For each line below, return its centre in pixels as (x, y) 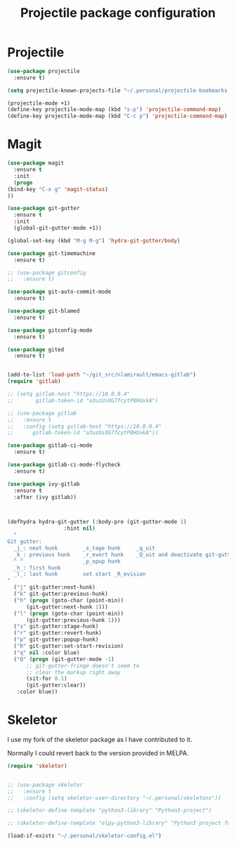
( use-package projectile (44, 71)
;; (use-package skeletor (45, 785)
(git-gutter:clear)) (56, 685)
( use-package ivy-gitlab (44, 484)
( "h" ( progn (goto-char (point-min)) (69, 600)
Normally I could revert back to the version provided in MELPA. (98, 753)
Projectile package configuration (118, 13)
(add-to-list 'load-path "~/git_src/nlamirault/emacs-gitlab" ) (102, 375)
